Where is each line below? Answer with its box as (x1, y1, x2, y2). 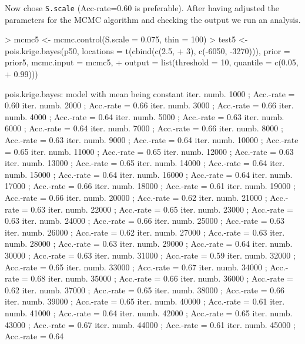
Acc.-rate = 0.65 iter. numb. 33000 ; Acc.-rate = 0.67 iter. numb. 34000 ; (5, 260, 267, 273)
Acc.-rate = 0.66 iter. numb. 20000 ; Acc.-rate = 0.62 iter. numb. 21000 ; (5, 191, 267, 203)
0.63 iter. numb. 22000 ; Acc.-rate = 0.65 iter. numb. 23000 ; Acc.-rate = (31, 203, 293, 215)
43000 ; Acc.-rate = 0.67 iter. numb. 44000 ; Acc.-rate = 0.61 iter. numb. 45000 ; (5, 318, 296, 330)
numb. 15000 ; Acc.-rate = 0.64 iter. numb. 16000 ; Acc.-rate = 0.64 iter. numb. (5, 168, 293, 180)
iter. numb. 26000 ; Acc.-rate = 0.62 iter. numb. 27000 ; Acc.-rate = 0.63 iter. (5, 226, 285, 238)
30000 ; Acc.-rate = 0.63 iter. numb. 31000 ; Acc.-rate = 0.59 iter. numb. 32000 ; (5, 249, 296, 261)
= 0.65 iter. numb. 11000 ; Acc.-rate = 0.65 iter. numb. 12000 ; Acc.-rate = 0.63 (5, 145, 294, 157)
